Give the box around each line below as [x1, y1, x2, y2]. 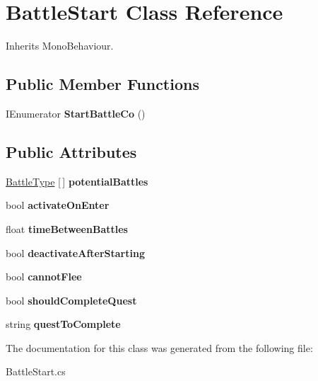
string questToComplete [6, 317, 121, 331]
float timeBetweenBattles [6, 221, 128, 236]
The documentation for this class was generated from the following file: [6, 340, 313, 355]
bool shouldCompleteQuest [6, 292, 137, 307]
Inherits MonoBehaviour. [6, 38, 114, 53]
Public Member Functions [6, 73, 199, 95]
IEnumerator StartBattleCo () [6, 106, 146, 120]
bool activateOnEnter [6, 198, 110, 212]
